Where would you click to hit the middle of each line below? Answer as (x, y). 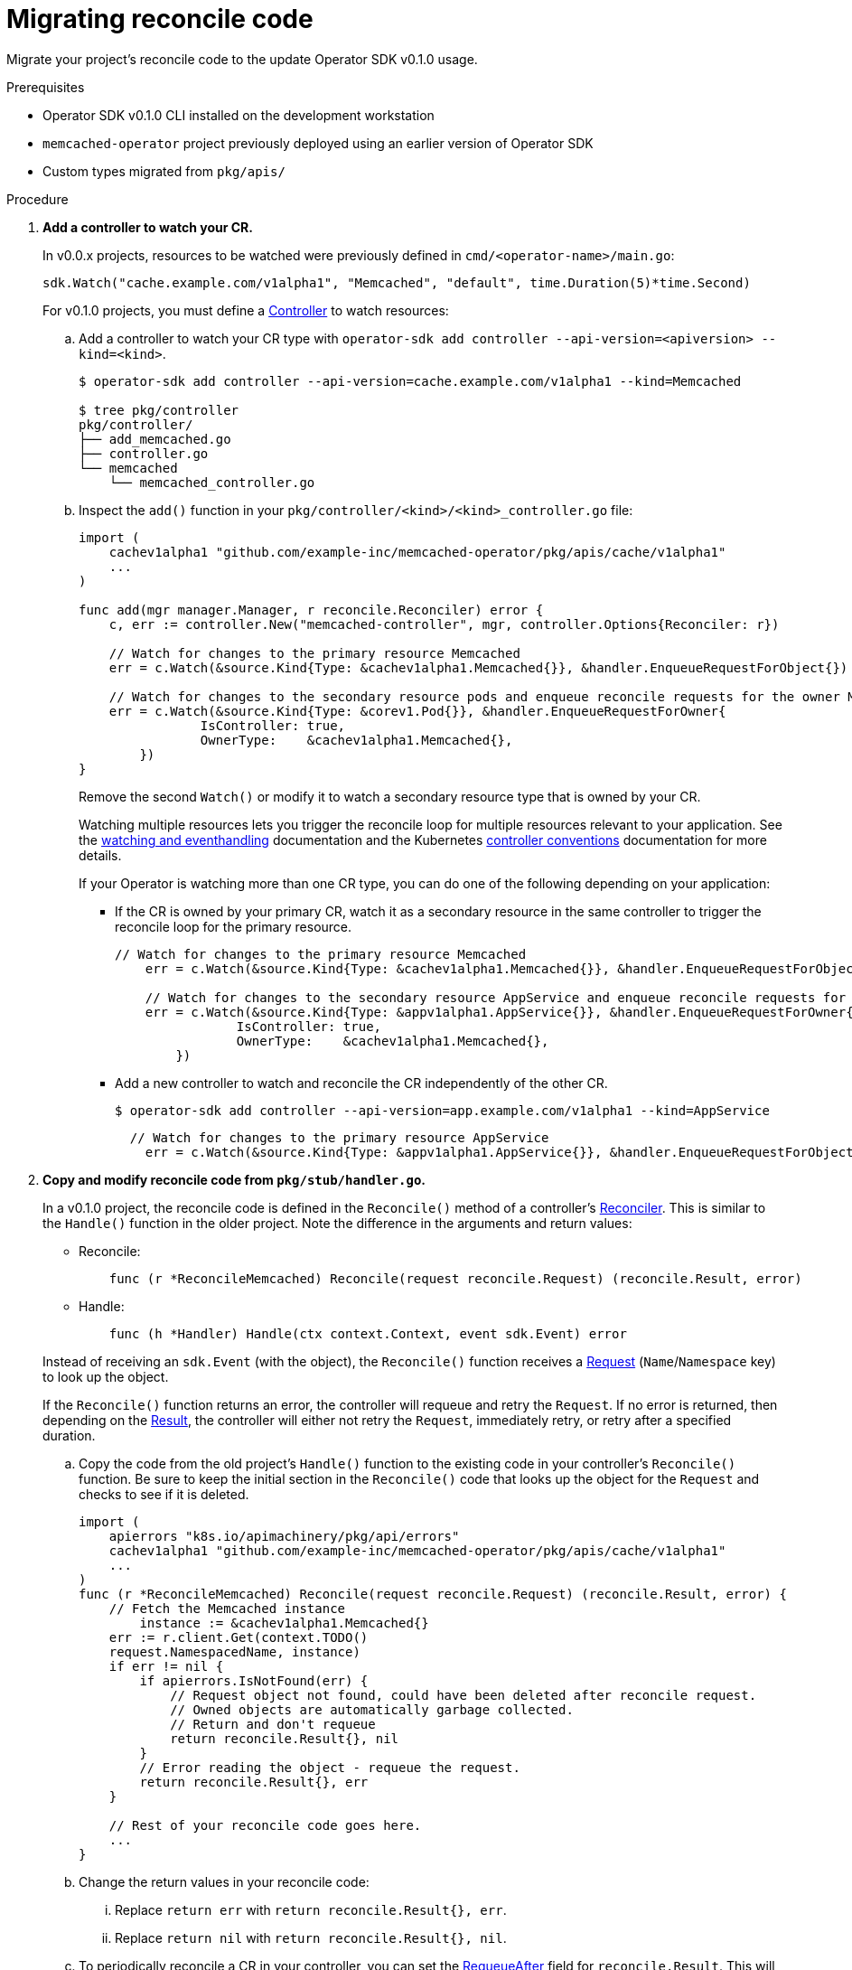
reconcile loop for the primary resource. (234, 926)
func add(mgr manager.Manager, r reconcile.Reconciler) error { (311, 610)
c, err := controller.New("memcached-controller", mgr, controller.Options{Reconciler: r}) (444, 624)
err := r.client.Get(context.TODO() (239, 1637)
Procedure (37, 199)
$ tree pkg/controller (159, 410)
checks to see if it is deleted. (164, 1494)
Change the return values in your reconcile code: (224, 1881)
